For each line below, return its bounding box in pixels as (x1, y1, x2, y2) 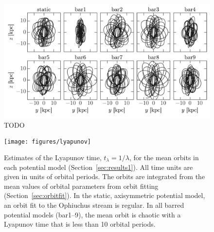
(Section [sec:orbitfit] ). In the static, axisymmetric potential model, (4, 190, 205, 200)
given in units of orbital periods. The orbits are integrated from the (4, 171, 205, 182)
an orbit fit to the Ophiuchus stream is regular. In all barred (4, 200, 184, 210)
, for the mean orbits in (129, 152, 199, 163)
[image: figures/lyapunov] (4, 138, 91, 146)
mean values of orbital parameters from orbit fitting (4, 181, 159, 191)
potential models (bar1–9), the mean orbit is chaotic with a (4, 209, 181, 219)
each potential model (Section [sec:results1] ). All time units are (4, 162, 193, 172)
